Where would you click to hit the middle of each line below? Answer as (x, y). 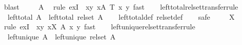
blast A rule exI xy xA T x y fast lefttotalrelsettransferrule (121, 7)
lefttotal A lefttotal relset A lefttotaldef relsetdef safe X (121, 16)
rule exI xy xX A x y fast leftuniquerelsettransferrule (99, 27)
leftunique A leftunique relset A (62, 36)
